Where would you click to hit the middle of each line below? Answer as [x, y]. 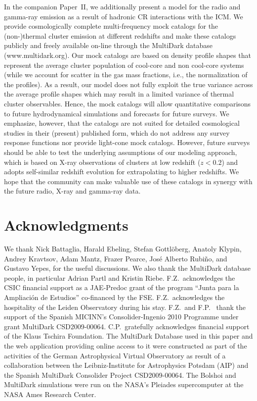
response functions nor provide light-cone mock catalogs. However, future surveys [127, 142]
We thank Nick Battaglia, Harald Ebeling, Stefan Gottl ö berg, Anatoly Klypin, [123, 249]
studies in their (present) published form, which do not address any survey [117, 132]
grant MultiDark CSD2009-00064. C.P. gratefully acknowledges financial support [127, 326]
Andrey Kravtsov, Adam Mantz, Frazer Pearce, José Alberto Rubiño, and [116, 258]
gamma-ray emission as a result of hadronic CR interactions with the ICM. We [124, 16]
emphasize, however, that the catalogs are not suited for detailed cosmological [122, 123]
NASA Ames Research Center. [50, 394]
